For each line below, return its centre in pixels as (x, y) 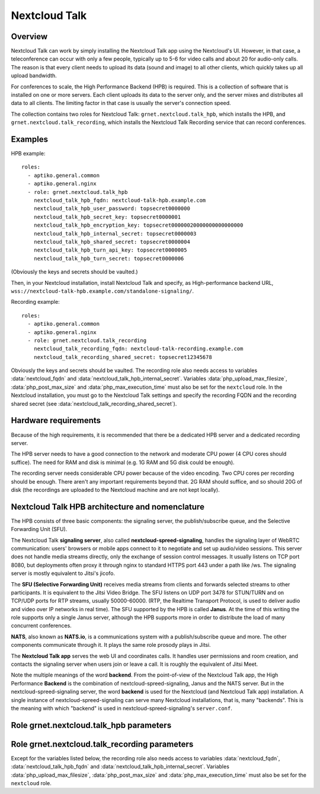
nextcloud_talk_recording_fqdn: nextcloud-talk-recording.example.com (138, 349)
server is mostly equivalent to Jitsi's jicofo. (63, 573)
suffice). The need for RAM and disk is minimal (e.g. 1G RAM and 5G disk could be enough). (123, 462)
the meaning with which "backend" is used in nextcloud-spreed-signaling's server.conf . (121, 708)
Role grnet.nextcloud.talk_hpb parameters (91, 725)
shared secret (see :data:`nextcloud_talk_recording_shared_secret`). (94, 404)
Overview (29, 36)
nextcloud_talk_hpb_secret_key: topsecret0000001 (107, 217)
